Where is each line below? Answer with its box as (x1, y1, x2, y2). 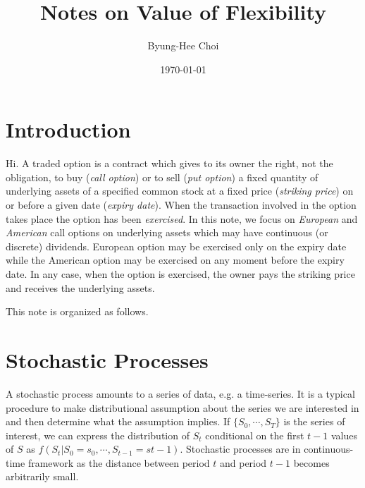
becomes (293, 455, 330, 470)
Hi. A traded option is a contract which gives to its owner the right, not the (6, 156, 333, 171)
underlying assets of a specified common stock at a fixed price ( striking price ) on (6, 183, 354, 198)
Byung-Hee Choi (147, 38, 219, 53)
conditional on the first (205, 427, 304, 442)
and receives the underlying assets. (6, 280, 155, 295)
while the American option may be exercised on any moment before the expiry (6, 252, 345, 267)
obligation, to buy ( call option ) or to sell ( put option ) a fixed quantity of (6, 169, 318, 184)
